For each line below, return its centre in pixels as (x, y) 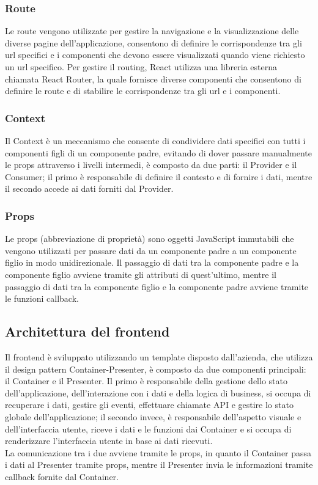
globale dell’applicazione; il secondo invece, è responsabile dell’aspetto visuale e (153, 416)
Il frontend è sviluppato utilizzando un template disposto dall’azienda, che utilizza (159, 356)
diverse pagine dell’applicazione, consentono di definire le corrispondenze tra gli (153, 42)
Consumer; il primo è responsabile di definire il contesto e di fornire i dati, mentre (159, 176)
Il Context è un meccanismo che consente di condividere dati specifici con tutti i (155, 140)
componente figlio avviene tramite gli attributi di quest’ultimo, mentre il (141, 274)
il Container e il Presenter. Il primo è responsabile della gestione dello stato (146, 381)
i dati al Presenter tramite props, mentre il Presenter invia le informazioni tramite (159, 465)
